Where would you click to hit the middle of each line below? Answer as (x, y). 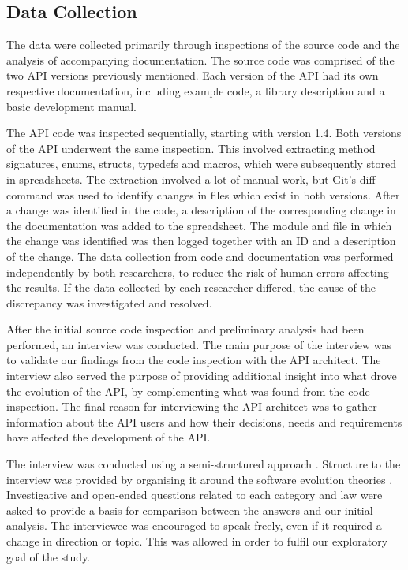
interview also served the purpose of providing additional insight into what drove (202, 376)
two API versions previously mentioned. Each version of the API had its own (193, 75)
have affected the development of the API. (109, 437)
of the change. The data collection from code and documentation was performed (200, 256)
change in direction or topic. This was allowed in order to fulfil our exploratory (197, 541)
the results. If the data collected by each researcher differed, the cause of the (191, 287)
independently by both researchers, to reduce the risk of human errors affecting (198, 272)
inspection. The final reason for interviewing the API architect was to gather (192, 406)
